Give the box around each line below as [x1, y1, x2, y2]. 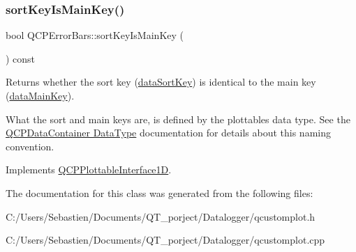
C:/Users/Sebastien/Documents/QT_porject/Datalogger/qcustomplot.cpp [6, 233, 325, 247]
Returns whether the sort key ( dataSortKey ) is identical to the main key [6, 74, 316, 89]
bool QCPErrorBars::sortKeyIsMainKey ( [6, 28, 184, 42]
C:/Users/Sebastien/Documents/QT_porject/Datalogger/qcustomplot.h [6, 209, 316, 223]
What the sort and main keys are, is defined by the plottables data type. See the [6, 111, 350, 126]
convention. [6, 139, 54, 153]
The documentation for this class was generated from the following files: [6, 185, 313, 200]
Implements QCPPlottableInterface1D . [6, 162, 172, 177]
